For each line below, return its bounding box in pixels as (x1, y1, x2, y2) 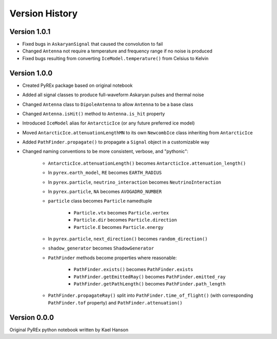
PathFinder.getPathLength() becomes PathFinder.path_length (73, 280, 226, 287)
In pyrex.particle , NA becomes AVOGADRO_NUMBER (48, 188, 162, 195)
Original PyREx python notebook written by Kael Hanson (9, 327, 129, 333)
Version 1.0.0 (9, 68, 53, 77)
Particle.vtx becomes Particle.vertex (73, 209, 169, 216)
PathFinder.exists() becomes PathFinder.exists (73, 266, 193, 273)
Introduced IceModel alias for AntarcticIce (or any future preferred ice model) (22, 120, 195, 126)
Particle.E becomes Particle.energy (73, 224, 164, 230)
